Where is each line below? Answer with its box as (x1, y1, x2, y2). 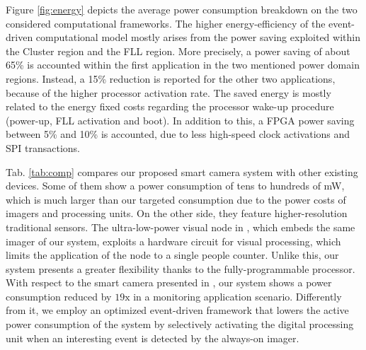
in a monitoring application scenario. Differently (133, 288, 342, 303)
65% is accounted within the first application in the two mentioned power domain (6, 57, 360, 72)
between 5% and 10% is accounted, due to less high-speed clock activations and (6, 127, 350, 141)
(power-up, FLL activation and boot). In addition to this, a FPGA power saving (6, 112, 355, 127)
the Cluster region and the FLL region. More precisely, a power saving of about (6, 43, 350, 58)
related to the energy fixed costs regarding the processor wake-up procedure (6, 99, 334, 114)
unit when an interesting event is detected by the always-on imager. (6, 330, 299, 345)
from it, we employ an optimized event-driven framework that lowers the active (6, 303, 349, 317)
